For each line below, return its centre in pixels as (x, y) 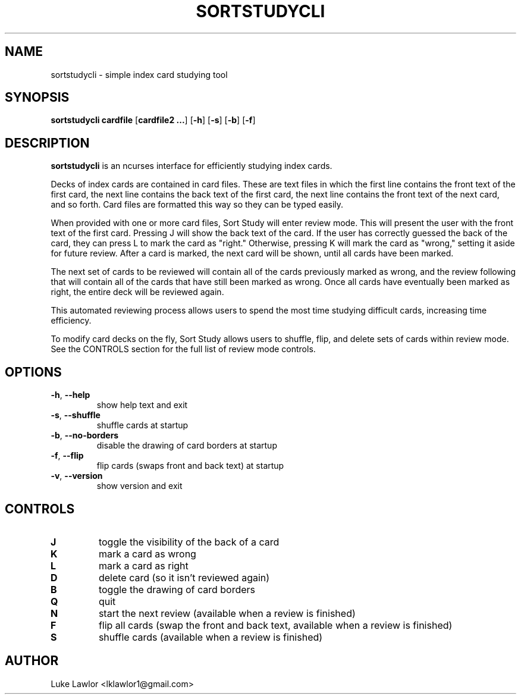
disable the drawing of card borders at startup (187, 446)
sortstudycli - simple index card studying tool (139, 74)
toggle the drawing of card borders (177, 589)
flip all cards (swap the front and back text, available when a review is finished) (275, 625)
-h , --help (70, 395)
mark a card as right (143, 565)
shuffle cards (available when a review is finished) (211, 637)
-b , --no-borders (85, 435)
